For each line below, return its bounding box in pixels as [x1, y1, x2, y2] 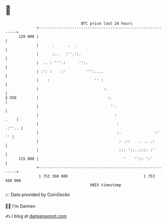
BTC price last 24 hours [81, 21, 133, 26]
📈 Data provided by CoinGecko [5, 192, 70, 198]
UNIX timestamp [90, 182, 122, 188]
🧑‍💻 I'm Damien [5, 203, 36, 209]
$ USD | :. [5, 95, 113, 100]
